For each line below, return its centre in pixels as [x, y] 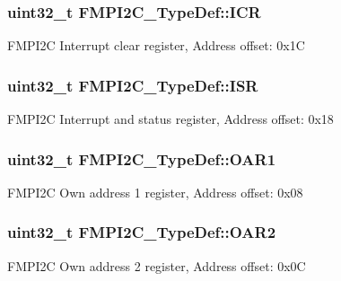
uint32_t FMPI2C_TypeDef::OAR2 [142, 232]
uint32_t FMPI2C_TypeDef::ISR [133, 85]
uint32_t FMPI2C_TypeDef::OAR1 [142, 158]
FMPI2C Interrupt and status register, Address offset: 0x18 [170, 119]
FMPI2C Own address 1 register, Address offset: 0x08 [155, 192]
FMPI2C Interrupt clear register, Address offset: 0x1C [156, 45]
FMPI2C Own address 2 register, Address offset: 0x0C [157, 265]
